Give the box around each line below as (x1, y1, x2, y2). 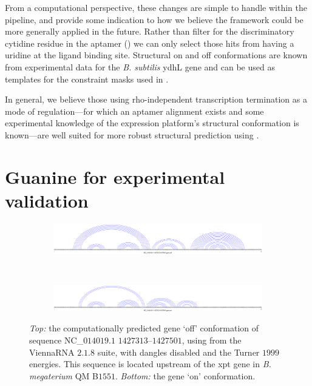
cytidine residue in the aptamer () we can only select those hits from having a (5, 36, 294, 49)
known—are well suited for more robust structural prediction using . (5, 128, 259, 141)
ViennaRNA (29, 345, 75, 358)
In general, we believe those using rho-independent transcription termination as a (5, 93, 307, 106)
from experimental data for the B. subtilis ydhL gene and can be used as (5, 60, 275, 73)
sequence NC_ (29, 333, 84, 346)
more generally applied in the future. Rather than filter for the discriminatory (5, 25, 294, 38)
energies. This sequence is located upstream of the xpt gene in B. (29, 357, 271, 370)
